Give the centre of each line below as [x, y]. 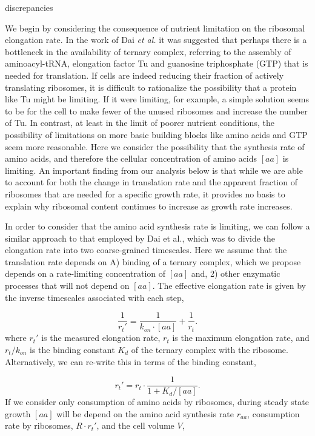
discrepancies [29, 7]
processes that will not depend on [67, 286]
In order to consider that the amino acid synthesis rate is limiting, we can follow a [157, 226]
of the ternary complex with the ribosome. [210, 349]
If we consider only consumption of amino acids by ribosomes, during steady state [157, 402]
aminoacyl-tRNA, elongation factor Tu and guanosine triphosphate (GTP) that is [157, 63]
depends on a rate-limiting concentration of [85, 273]
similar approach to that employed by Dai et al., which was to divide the [140, 238]
